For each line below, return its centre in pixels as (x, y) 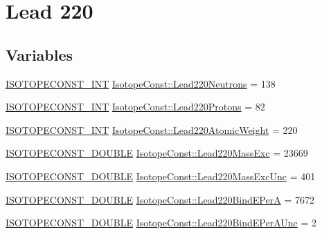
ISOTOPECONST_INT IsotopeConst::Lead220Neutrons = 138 (141, 83)
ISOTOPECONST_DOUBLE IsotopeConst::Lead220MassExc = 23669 (157, 153)
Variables (39, 54)
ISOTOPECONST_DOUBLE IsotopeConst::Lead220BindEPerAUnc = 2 (161, 223)
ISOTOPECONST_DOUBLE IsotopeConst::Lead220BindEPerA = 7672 (160, 199)
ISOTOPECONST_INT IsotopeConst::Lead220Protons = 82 (135, 107)
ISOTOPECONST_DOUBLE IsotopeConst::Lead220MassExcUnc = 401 (161, 176)
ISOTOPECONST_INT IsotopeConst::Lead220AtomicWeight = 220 (152, 129)
